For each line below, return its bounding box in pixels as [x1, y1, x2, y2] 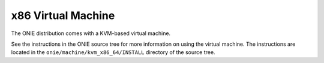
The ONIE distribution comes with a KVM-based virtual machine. [11, 30, 171, 37]
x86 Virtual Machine [11, 9, 115, 22]
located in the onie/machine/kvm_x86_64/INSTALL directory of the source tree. [11, 49, 215, 56]
